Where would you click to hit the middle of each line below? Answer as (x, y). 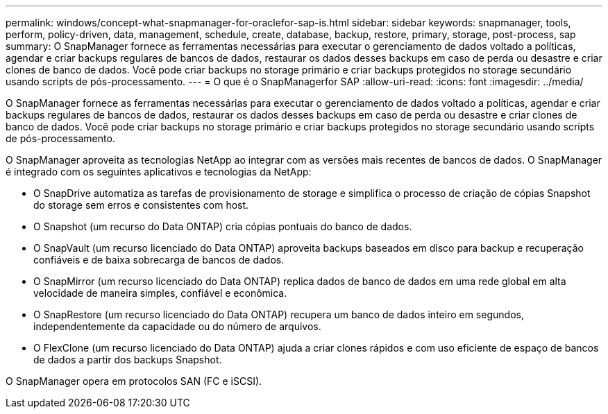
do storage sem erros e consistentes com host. (141, 205)
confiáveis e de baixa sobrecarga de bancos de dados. (159, 260)
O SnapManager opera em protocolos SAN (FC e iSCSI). (134, 381)
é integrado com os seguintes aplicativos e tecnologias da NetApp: (159, 172)
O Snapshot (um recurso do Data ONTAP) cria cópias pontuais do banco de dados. (223, 226)
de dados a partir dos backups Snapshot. (128, 360)
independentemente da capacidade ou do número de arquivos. (177, 326)
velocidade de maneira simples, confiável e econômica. (160, 293)
